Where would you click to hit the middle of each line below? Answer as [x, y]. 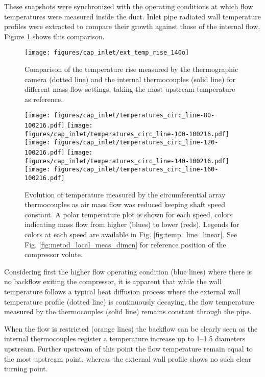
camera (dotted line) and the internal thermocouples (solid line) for [130, 79]
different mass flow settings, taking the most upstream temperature [130, 89]
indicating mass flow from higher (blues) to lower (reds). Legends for [132, 224]
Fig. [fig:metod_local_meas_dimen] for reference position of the [125, 244]
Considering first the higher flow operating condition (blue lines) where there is [128, 271]
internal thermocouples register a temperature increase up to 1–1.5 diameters [125, 338]
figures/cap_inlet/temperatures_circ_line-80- [134, 116]
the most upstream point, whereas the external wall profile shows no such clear [128, 358]
